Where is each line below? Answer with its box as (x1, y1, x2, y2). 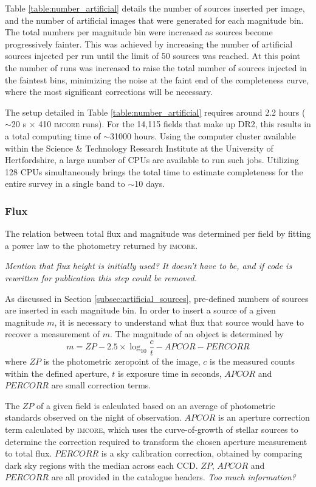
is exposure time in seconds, (118, 366, 222, 379)
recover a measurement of (5, 328, 100, 340)
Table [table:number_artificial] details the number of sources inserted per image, (5, 2, 305, 14)
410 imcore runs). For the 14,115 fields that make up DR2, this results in (38, 117, 311, 130)
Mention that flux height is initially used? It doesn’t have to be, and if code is (5, 259, 292, 272)
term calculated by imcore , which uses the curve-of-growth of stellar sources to (5, 422, 298, 435)
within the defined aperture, (5, 366, 109, 379)
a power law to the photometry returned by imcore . (5, 239, 198, 251)
